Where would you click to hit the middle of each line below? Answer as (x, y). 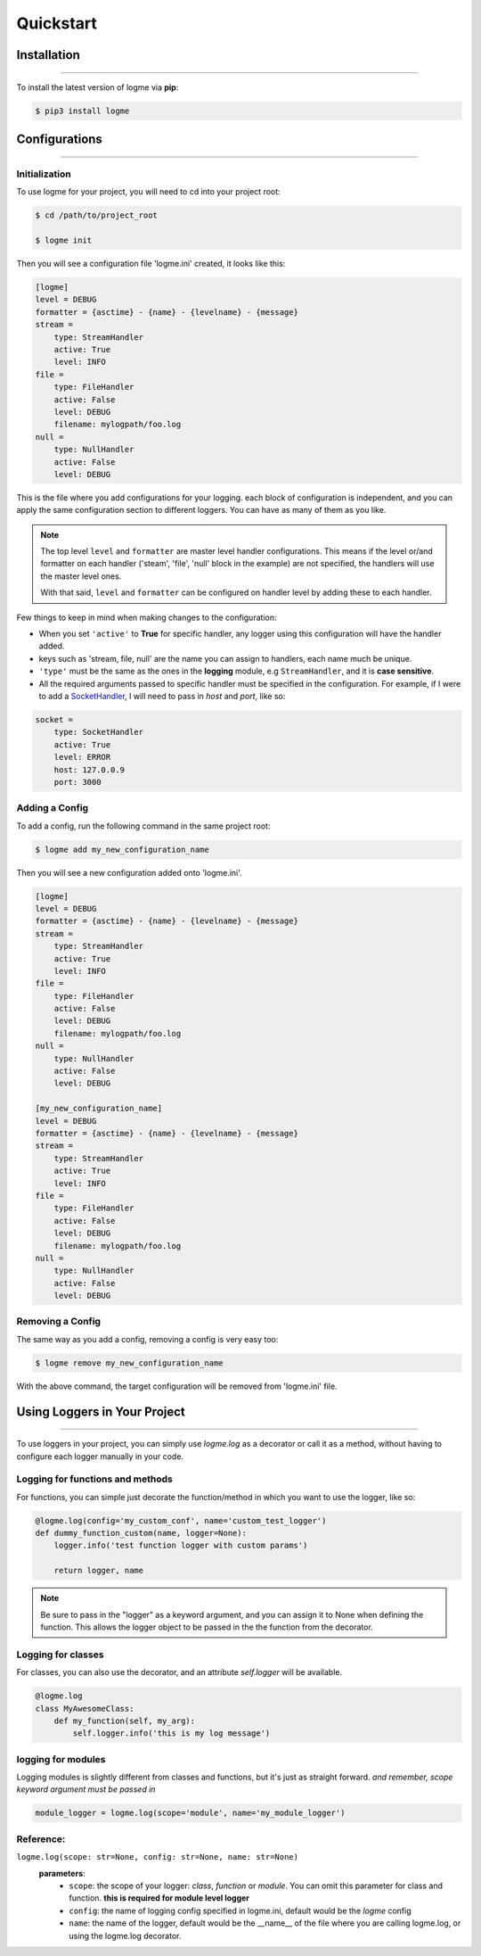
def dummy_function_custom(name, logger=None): (141, 1533)
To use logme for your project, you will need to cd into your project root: (148, 192)
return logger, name (99, 1571)
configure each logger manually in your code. (100, 1456)
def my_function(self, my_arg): (125, 1721)
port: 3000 (77, 782)
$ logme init (64, 240)
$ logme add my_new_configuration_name (122, 849)
